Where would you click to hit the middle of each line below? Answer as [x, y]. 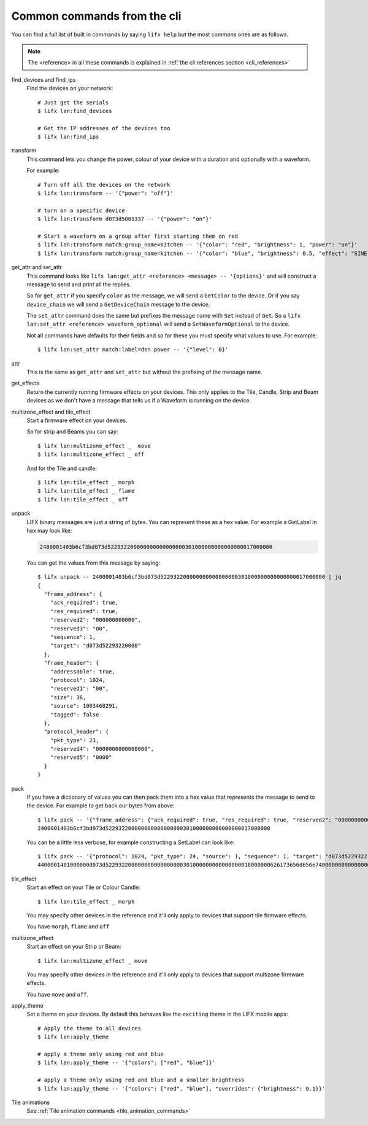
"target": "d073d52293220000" [95, 646]
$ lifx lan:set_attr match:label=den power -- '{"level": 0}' [133, 350]
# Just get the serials [73, 102]
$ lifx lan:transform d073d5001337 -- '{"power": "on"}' [125, 219]
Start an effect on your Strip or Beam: [74, 947]
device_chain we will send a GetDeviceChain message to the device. [118, 304]
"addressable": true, [83, 672]
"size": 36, [68, 697]
